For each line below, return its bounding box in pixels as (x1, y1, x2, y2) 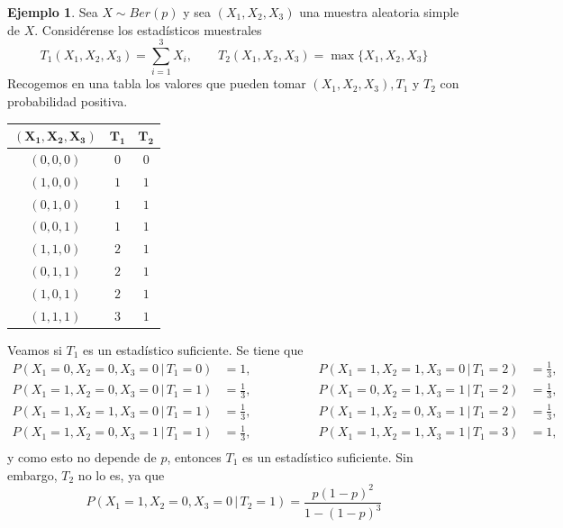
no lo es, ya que (77, 465, 165, 484)
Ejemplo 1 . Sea (7, 3, 98, 21)
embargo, (7, 465, 58, 484)
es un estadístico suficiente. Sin (241, 447, 413, 466)
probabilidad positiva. (7, 91, 128, 110)
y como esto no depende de (7, 447, 157, 466)
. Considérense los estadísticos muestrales (34, 20, 262, 39)
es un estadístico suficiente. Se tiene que (83, 340, 304, 359)
